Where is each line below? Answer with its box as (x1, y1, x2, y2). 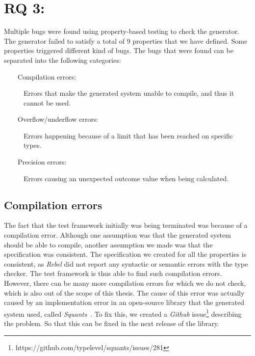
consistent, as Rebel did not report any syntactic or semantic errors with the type (4, 258, 248, 269)
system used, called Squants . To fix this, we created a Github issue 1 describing (4, 307, 242, 319)
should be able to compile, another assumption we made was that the (4, 239, 213, 249)
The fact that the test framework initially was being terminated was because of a (4, 220, 248, 230)
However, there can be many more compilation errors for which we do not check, (4, 278, 246, 288)
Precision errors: (17, 157, 67, 167)
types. (24, 140, 42, 150)
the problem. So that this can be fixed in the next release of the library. (4, 318, 219, 329)
